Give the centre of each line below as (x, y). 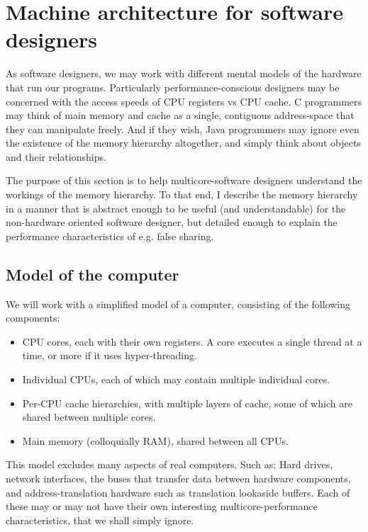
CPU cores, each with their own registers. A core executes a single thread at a (192, 341)
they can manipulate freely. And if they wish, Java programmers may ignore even (183, 129)
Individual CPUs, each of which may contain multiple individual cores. (176, 379)
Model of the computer (93, 274)
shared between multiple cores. (89, 417)
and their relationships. (56, 156)
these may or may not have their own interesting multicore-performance (162, 506)
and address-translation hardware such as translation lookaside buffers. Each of (178, 492)
